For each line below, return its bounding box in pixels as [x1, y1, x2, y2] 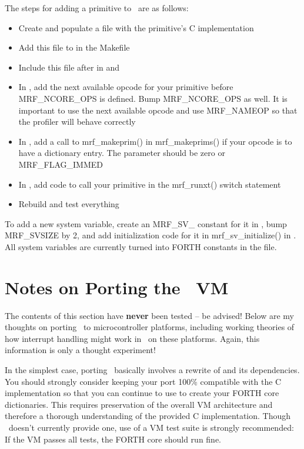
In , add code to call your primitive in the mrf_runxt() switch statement [18, 178, 281, 190]
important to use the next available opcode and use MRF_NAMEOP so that [18, 104, 298, 116]
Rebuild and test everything [18, 198, 119, 210]
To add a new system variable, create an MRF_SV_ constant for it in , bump [5, 217, 287, 230]
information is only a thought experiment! [5, 344, 156, 356]
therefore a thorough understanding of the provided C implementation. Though [5, 410, 291, 422]
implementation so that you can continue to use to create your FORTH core [5, 387, 279, 399]
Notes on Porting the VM [5, 275, 229, 299]
